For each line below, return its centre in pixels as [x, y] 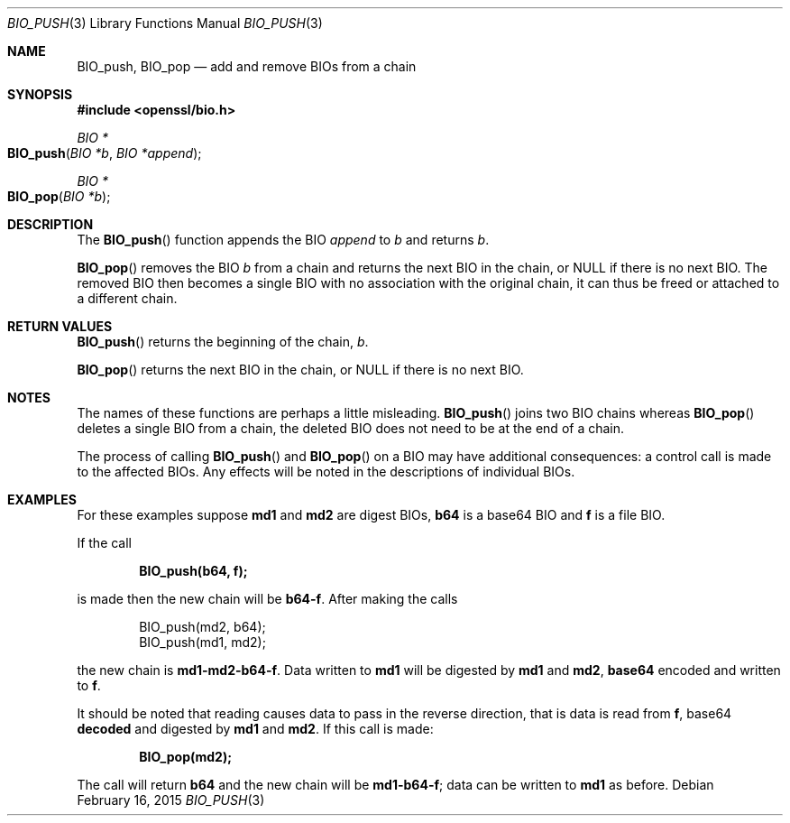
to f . [89, 685]
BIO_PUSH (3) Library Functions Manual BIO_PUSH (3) [165, 23]
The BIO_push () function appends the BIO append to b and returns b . [283, 240]
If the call [105, 543]
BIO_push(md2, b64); [202, 627]
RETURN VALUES [60, 326]
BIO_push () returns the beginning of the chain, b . [223, 342]
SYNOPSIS [40, 94]
